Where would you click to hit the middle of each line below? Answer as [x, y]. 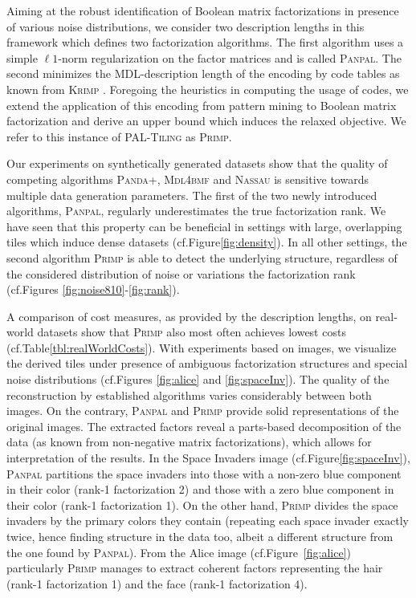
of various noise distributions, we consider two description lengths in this [186, 26]
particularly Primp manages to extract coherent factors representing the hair [195, 568]
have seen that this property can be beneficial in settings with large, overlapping [204, 226]
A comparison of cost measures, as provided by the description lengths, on [189, 316]
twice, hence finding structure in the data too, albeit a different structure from [200, 536]
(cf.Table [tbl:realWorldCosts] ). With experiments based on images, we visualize [202, 347]
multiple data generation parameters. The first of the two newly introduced [192, 195]
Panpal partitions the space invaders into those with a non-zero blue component [204, 473]
